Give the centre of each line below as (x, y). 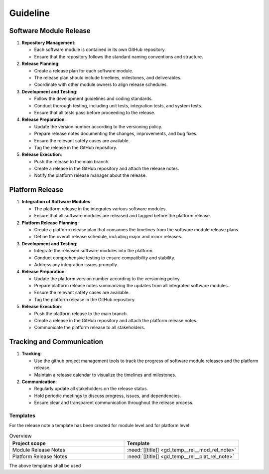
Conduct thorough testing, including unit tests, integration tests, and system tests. (118, 105)
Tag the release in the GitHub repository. (76, 147)
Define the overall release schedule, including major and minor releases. (108, 237)
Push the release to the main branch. (72, 161)
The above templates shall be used (45, 466)
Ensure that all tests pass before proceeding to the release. (95, 112)
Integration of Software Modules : (57, 202)
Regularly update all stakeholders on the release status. (91, 389)
